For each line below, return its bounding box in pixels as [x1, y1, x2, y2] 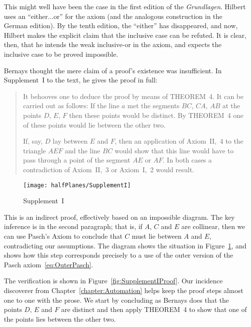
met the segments [127, 100, 180, 111]
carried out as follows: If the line [23, 100, 120, 111]
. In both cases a [162, 155, 212, 165]
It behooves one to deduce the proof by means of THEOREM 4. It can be [23, 91, 244, 101]
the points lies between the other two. [4, 313, 116, 324]
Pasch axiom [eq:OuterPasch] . [4, 259, 94, 269]
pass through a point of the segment [23, 155, 130, 165]
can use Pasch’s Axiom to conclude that [4, 230, 123, 241]
